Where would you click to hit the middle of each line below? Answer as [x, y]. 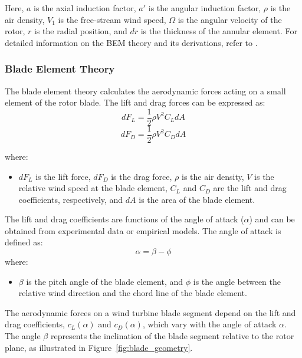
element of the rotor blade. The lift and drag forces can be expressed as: [135, 102]
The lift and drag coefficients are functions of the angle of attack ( [124, 219]
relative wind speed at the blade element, [93, 188]
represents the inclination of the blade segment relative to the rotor [172, 336]
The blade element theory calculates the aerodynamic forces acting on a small [145, 91]
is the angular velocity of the [230, 19]
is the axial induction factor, [85, 8]
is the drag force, [142, 176]
